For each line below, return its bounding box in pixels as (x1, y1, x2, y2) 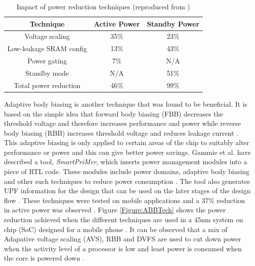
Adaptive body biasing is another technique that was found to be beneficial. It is (4, 98, 248, 109)
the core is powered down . (4, 253, 85, 263)
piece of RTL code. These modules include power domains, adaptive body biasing (4, 166, 250, 177)
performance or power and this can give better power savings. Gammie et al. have (4, 147, 251, 157)
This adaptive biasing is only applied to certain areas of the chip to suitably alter (4, 137, 250, 148)
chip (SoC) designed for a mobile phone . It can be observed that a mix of (4, 224, 227, 234)
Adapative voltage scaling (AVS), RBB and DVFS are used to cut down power (4, 234, 241, 244)
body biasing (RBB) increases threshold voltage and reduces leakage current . (4, 127, 238, 138)
